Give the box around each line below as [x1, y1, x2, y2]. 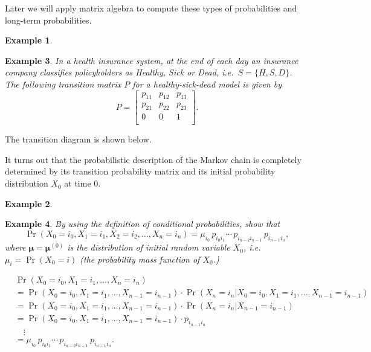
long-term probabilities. [5, 13, 92, 26]
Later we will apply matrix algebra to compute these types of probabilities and [5, 2, 297, 14]
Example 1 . [5, 34, 53, 46]
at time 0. [64, 177, 101, 190]
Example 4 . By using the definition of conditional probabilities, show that [5, 217, 280, 230]
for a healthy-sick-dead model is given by [132, 77, 282, 90]
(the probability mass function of [80, 252, 200, 265]
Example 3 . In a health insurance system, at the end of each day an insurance [5, 54, 298, 66]
